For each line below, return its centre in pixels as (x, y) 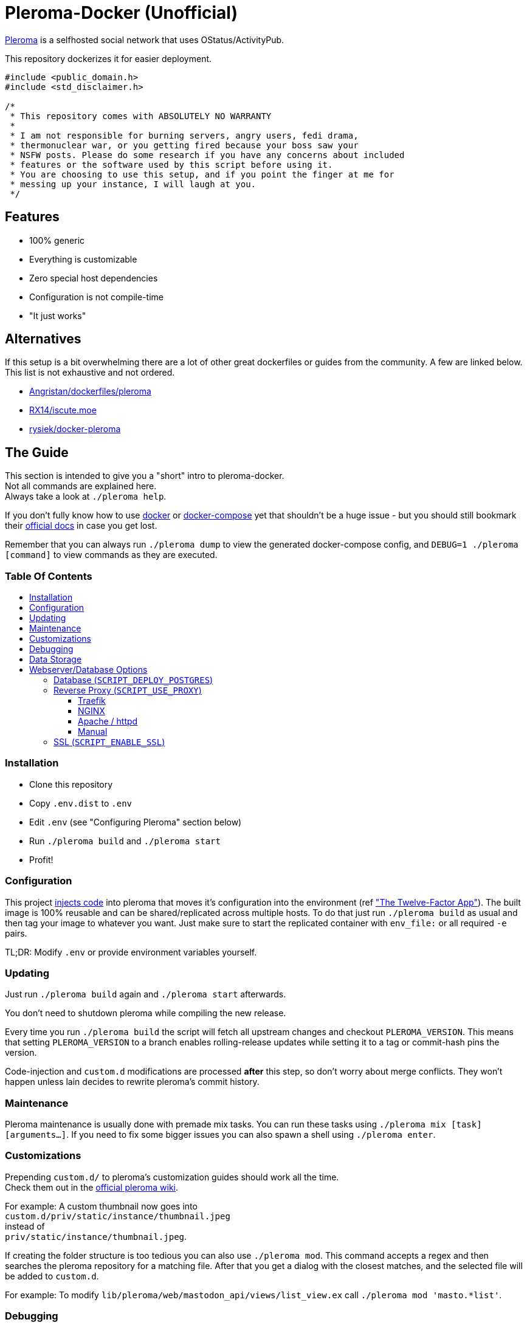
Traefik (92, 701)
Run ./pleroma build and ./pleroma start (125, 841)
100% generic (57, 240)
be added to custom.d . (52, 1276)
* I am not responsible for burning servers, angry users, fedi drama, (184, 135)
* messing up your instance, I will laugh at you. (133, 184)
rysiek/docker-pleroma (75, 429)
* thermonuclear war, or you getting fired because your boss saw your (184, 145)
